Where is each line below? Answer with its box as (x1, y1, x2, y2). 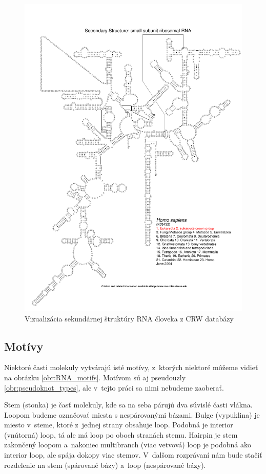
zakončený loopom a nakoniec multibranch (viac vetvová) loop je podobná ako (4, 439, 251, 450)
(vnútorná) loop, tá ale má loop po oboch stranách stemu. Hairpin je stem (4, 429, 238, 440)
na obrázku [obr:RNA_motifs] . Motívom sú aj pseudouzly (4, 372, 186, 382)
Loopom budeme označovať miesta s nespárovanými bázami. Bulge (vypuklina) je (4, 409, 260, 420)
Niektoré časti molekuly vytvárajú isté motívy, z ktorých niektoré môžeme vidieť (4, 362, 258, 373)
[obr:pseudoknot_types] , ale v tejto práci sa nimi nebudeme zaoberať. (4, 382, 224, 393)
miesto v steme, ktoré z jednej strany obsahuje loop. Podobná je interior (4, 419, 233, 430)
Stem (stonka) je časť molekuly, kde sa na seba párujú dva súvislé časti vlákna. (4, 399, 253, 410)
